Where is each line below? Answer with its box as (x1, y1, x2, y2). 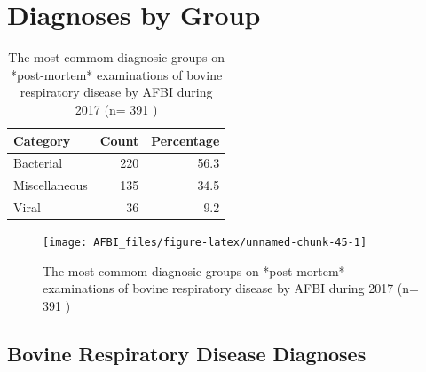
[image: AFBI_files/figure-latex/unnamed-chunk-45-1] (43, 236, 367, 249)
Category (13, 131, 71, 149)
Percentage (151, 131, 220, 149)
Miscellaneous (13, 176, 88, 194)
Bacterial (13, 154, 63, 172)
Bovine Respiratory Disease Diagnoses (7, 339, 367, 367)
